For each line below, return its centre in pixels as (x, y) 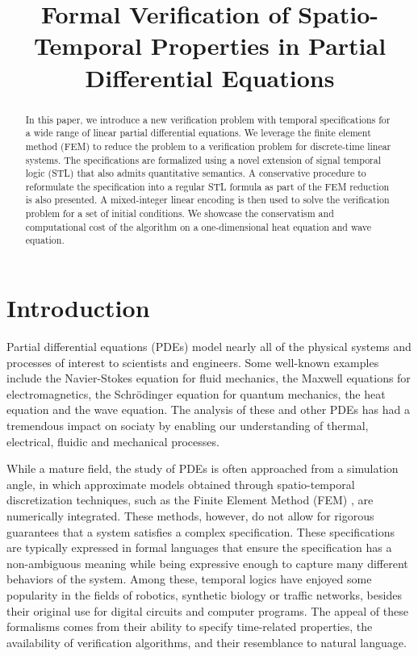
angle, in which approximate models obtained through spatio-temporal (181, 484)
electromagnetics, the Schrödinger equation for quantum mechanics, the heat (196, 393)
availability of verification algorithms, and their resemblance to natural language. (207, 642)
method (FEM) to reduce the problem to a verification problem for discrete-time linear (208, 146)
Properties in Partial (268, 46)
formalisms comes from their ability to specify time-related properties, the (190, 627)
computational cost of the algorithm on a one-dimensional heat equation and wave (199, 226)
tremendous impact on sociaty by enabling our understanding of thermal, (188, 426)
